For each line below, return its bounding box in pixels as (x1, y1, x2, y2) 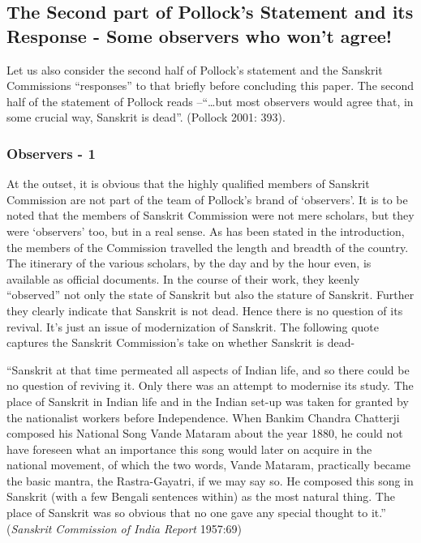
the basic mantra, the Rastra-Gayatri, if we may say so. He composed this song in (6, 472, 414, 489)
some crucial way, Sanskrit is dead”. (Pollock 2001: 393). (6, 109, 286, 126)
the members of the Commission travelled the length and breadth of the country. (6, 238, 409, 255)
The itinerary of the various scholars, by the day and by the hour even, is (6, 254, 372, 271)
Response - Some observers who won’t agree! (6, 23, 393, 48)
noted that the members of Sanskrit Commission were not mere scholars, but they (6, 207, 415, 224)
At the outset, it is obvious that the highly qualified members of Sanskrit (6, 175, 370, 192)
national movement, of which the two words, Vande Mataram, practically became (6, 456, 410, 473)
